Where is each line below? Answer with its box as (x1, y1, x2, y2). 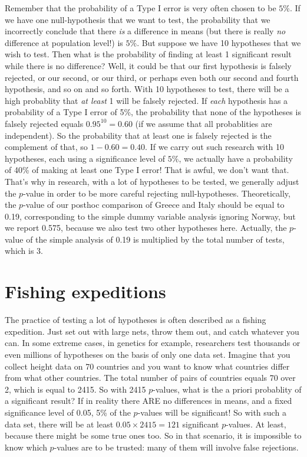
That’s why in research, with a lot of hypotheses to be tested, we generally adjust (5, 175, 299, 187)
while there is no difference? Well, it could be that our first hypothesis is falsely (5, 59, 292, 71)
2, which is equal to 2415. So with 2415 (5, 383, 146, 395)
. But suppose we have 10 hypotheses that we (137, 36, 301, 48)
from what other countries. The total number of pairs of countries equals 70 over (5, 371, 296, 384)
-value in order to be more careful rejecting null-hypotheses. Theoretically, (23, 187, 291, 199)
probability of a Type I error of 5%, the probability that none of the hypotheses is (5, 106, 301, 118)
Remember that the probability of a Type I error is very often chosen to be (5, 2, 276, 14)
